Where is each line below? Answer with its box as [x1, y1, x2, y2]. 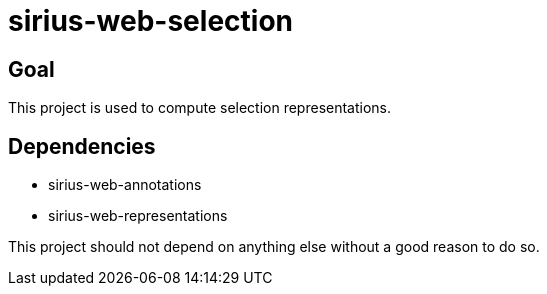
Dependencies [8, 133, 156, 159]
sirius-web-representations [48, 207, 228, 225]
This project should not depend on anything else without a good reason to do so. [8, 238, 540, 256]
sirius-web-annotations [48, 176, 202, 194]
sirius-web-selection [8, 4, 293, 38]
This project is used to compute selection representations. [8, 99, 392, 117]
